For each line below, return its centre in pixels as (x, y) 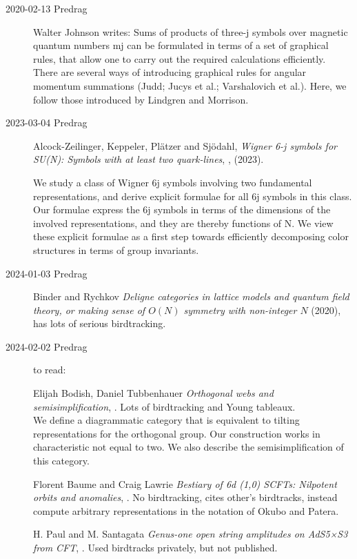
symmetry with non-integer (240, 310)
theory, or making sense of (89, 310)
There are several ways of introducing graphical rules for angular (170, 72)
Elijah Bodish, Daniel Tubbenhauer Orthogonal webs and (153, 393)
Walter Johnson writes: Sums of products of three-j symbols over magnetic (191, 31)
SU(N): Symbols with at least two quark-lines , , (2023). (149, 159)
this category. (61, 461)
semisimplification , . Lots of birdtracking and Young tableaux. (164, 406)
